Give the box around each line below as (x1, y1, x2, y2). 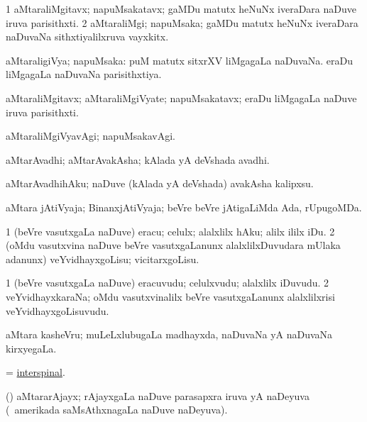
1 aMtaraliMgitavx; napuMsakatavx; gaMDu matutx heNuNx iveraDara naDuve (6, 1, 356, 16)
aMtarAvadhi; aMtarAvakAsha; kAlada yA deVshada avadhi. (6, 152, 270, 167)
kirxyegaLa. (6, 340, 57, 355)
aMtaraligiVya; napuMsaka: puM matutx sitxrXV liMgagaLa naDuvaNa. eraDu (6, 52, 353, 67)
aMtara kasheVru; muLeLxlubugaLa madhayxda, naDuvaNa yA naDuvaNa (6, 327, 333, 342)
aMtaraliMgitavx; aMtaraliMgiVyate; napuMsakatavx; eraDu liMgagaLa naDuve (6, 90, 357, 105)
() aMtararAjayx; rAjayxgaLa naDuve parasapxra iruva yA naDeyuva (6, 388, 310, 403)
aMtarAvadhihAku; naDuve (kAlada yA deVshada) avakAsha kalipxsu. (6, 176, 314, 191)
